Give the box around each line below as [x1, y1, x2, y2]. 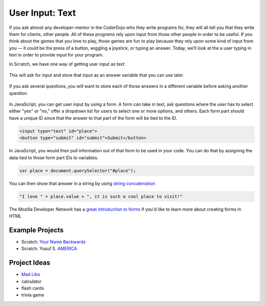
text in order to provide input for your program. [9, 52, 104, 58]
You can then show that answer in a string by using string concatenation [9, 180, 156, 186]
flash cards [21, 285, 44, 291]
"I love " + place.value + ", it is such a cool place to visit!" [19, 194, 183, 199]
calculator [21, 278, 42, 284]
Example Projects [9, 226, 64, 234]
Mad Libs [21, 272, 40, 278]
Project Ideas [9, 258, 51, 267]
